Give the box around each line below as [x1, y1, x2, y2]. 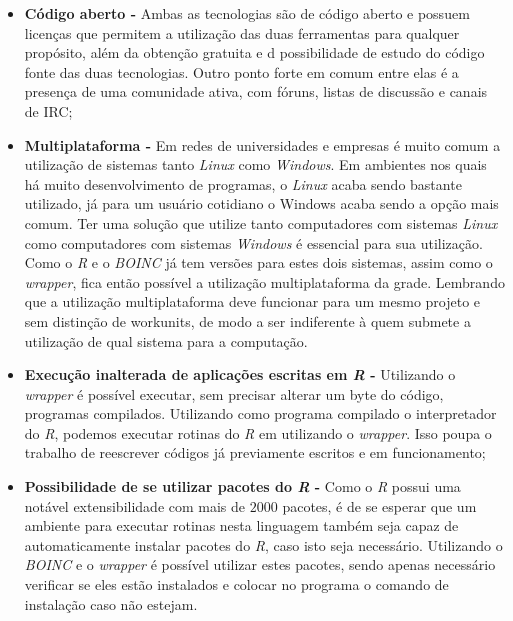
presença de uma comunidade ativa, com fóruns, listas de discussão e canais [24, 81, 488, 102]
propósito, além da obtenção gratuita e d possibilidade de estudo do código [24, 42, 485, 63]
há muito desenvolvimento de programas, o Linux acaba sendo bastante [24, 173, 462, 194]
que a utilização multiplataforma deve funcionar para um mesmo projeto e [24, 291, 481, 312]
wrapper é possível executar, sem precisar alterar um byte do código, [24, 383, 444, 404]
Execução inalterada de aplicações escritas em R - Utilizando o [24, 364, 456, 385]
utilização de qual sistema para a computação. [24, 330, 308, 351]
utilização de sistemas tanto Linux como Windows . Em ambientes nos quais [24, 154, 487, 175]
